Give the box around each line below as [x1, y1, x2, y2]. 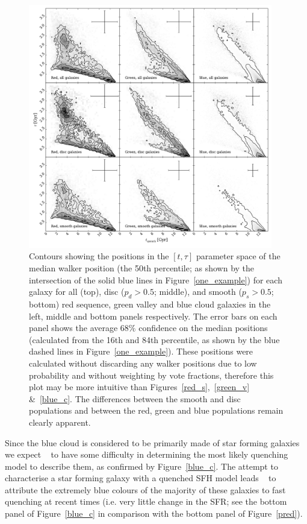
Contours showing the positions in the [29, 250, 169, 262]
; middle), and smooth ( [153, 285, 242, 298]
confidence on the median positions [138, 321, 268, 334]
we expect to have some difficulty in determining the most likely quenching [5, 448, 288, 461]
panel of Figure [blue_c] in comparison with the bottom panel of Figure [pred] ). [5, 507, 303, 520]
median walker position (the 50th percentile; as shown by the [29, 261, 255, 274]
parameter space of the [196, 250, 281, 262]
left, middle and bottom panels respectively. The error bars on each [29, 309, 278, 322]
